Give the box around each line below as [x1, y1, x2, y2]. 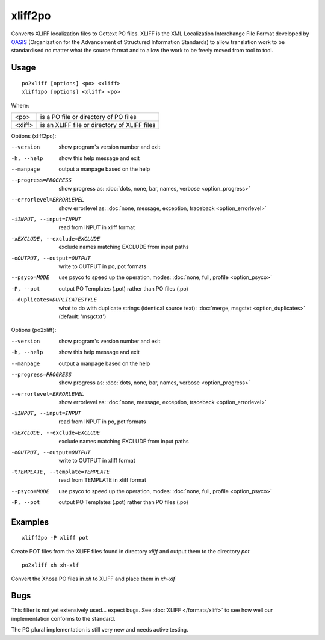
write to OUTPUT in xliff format [58, 457, 135, 464]
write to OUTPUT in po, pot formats [58, 262, 147, 270]
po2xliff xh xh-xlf [22, 562, 79, 568]
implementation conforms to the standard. [11, 615, 116, 622]
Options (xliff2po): [11, 132, 57, 140]
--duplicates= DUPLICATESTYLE [11, 297, 97, 303]
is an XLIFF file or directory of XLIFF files [40, 120, 156, 129]
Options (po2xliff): [11, 327, 57, 334]
